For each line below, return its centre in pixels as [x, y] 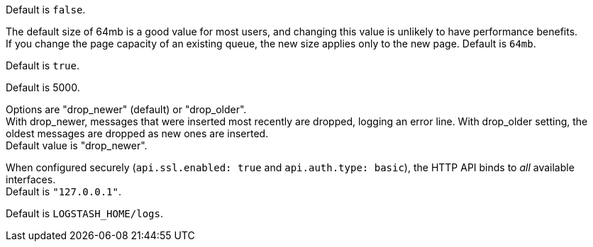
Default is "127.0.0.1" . [63, 191]
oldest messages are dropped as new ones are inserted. [137, 133]
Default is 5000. [43, 87]
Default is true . [43, 65]
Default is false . [46, 10]
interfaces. [31, 179]
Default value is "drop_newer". [77, 145]
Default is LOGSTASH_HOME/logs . [84, 213]
